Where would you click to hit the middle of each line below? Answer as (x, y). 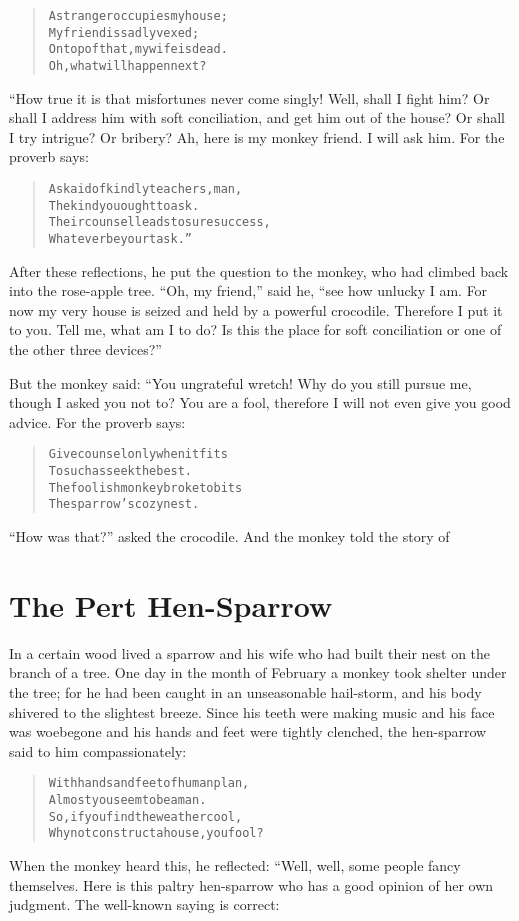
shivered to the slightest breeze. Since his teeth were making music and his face (252, 711)
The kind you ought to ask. (124, 205)
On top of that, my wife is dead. (138, 49)
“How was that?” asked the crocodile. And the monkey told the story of (229, 536)
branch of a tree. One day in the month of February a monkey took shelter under (258, 672)
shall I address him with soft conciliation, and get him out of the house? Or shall (257, 117)
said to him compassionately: (98, 750)
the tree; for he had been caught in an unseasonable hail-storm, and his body (245, 691)
